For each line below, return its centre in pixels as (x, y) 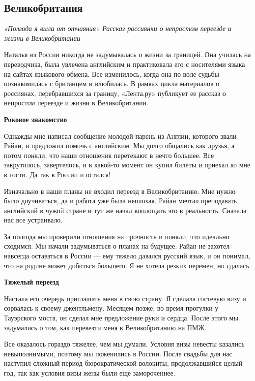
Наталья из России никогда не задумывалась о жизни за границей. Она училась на (127, 54)
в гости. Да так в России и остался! (57, 174)
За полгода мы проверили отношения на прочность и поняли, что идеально (117, 236)
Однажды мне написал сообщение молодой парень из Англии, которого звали (120, 136)
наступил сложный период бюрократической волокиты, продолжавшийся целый (123, 363)
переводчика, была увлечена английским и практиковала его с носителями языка (125, 64)
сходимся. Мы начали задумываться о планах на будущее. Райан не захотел (117, 246)
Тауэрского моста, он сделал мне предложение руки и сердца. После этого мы (121, 318)
